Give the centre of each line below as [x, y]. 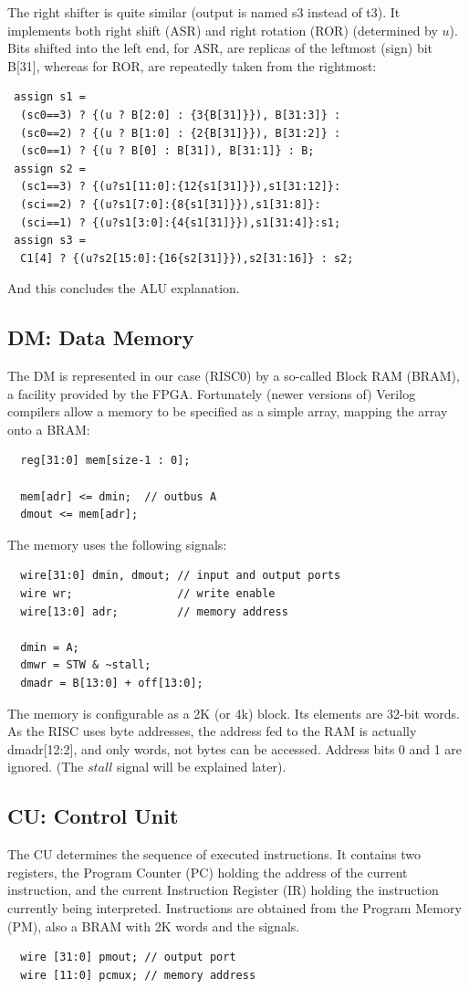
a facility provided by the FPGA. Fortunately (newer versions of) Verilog [212, 393]
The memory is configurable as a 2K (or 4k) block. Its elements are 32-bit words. [234, 713]
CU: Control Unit [93, 816]
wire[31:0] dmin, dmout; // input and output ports [181, 576]
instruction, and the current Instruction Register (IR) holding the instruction [223, 890]
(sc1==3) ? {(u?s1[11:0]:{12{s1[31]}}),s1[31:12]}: [181, 187]
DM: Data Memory [101, 337]
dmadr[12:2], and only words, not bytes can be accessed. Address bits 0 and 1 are [235, 748]
